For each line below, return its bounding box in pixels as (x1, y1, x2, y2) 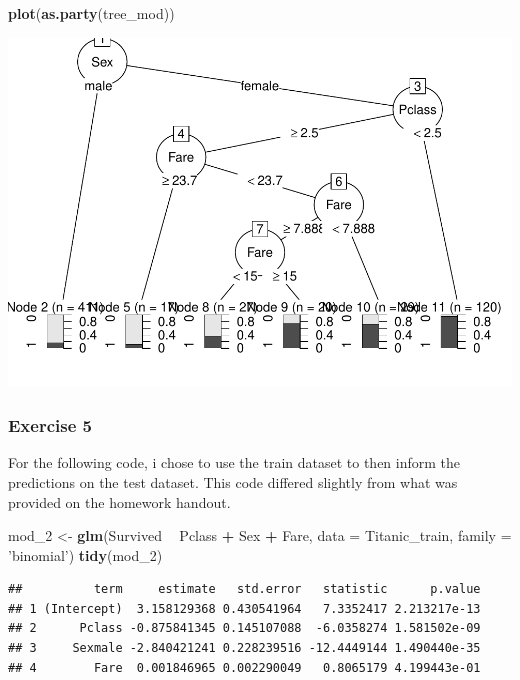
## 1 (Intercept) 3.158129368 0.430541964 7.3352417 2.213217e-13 (8, 601, 481, 616)
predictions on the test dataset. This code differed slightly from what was (8, 471, 458, 492)
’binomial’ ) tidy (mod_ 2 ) (8, 544, 163, 565)
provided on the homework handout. (8, 491, 231, 512)
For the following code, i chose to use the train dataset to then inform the (8, 452, 461, 473)
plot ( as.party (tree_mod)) (8, 3, 175, 23)
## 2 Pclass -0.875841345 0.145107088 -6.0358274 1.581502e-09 (8, 621, 481, 636)
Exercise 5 (8, 413, 92, 438)
